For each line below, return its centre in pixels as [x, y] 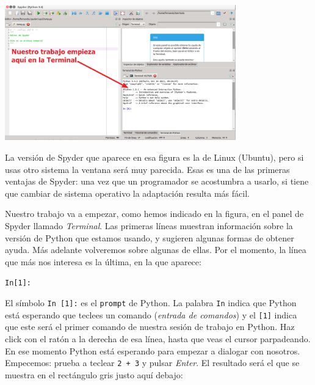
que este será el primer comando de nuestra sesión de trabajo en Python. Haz [150, 327]
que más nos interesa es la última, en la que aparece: [103, 261]
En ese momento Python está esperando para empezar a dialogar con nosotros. [153, 350]
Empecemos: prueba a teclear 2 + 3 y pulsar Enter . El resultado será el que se [152, 363]
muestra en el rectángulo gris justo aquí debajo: [94, 374]
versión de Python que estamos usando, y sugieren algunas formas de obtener [150, 237]
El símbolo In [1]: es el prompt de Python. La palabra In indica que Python [151, 303]
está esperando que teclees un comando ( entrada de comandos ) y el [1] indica [151, 314]
